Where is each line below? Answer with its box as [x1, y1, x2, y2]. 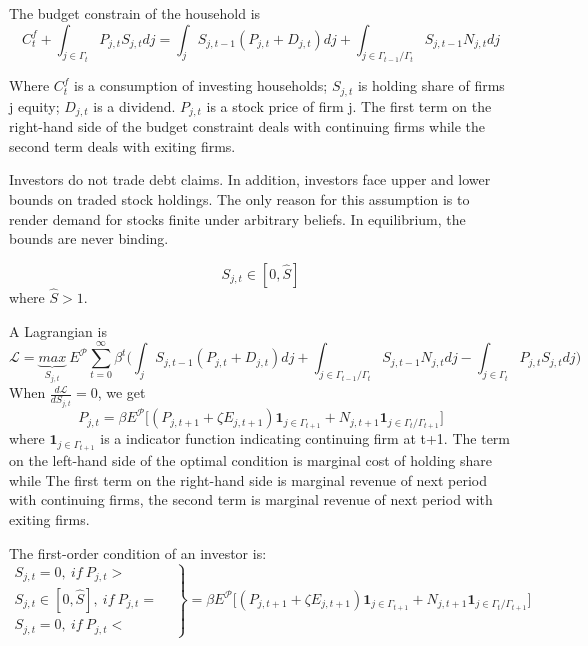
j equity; [9, 95, 60, 116]
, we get [97, 382, 146, 403]
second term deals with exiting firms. [9, 135, 236, 156]
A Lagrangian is [9, 320, 107, 341]
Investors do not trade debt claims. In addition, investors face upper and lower [9, 169, 491, 190]
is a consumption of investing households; [74, 75, 328, 96]
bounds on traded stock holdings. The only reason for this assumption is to [9, 189, 470, 210]
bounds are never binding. [9, 228, 169, 249]
